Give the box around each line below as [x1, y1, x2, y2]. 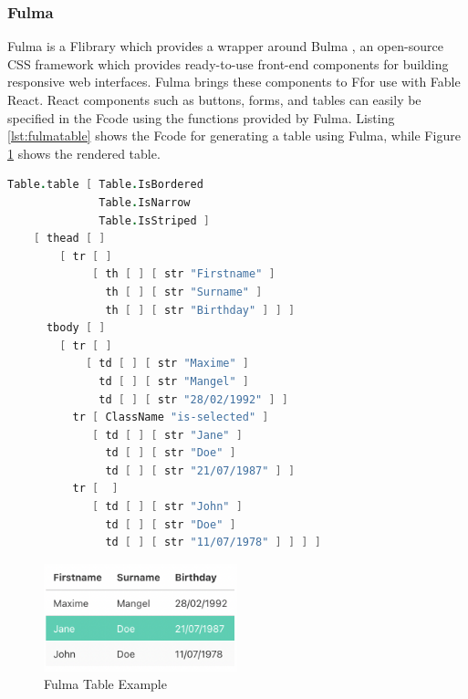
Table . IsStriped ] [99, 214, 210, 227]
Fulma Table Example [44, 674, 167, 694]
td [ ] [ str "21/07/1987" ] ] [105, 464, 296, 477]
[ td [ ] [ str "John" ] [92, 500, 243, 514]
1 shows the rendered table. [7, 143, 161, 162]
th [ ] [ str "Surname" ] [105, 285, 263, 298]
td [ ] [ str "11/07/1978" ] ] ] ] [105, 536, 321, 549]
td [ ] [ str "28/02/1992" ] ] [99, 392, 288, 406]
